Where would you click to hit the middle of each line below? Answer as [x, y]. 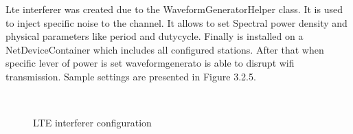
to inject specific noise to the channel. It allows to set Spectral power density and [176, 22]
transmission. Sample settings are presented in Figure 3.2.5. [131, 76]
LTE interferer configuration [92, 123]
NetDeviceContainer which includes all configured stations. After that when [165, 49]
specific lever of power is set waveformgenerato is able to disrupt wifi [150, 63]
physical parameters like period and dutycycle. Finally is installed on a [155, 36]
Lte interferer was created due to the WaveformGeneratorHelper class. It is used [174, 9]
